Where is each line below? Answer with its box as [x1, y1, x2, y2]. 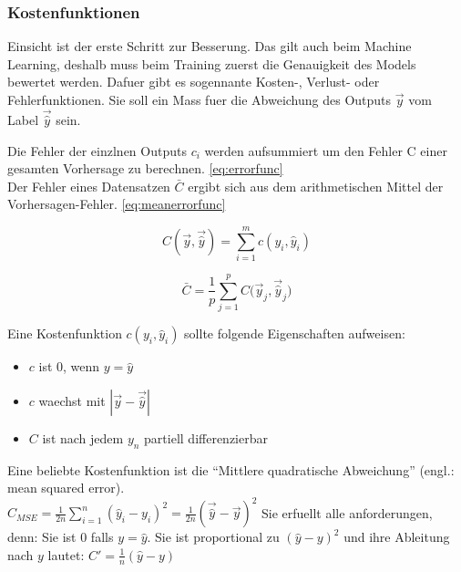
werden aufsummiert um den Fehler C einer [204, 140, 447, 160]
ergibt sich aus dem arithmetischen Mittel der [188, 176, 444, 195]
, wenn [63, 357, 100, 376]
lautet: [47, 545, 85, 564]
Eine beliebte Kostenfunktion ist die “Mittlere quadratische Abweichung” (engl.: [7, 460, 455, 479]
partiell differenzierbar [144, 428, 268, 447]
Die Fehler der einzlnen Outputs [7, 140, 187, 160]
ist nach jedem [42, 428, 124, 447]
